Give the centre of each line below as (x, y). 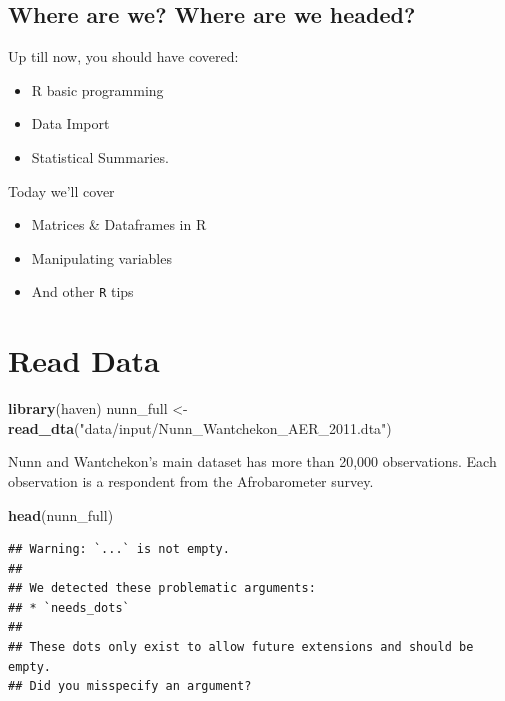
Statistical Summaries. (100, 156)
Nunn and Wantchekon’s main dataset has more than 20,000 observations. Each (252, 461)
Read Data (84, 360)
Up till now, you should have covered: (123, 56)
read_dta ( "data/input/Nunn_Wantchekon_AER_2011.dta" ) (200, 427)
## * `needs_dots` (69, 607)
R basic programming (97, 89)
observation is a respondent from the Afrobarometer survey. (191, 480)
